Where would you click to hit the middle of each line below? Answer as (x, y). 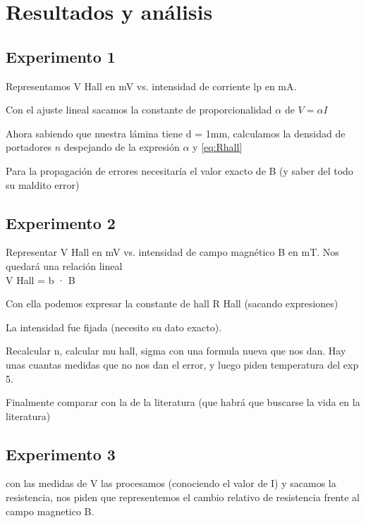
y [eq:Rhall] (218, 147)
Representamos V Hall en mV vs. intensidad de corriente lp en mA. (151, 86)
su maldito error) (43, 184)
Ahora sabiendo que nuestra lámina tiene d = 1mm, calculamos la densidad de (176, 133)
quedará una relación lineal (64, 265)
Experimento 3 (61, 454)
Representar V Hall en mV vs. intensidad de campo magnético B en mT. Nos (172, 252)
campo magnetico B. (50, 511)
